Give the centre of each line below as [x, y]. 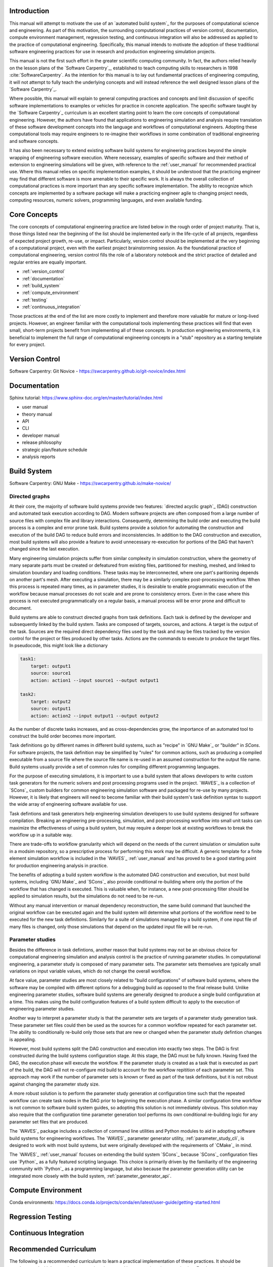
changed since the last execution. [44, 549]
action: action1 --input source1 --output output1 [95, 680]
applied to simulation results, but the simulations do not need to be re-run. [86, 896]
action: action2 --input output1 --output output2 [95, 716]
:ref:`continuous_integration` [52, 307]
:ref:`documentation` [43, 278]
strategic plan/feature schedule [55, 450]
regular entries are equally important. [48, 262]
